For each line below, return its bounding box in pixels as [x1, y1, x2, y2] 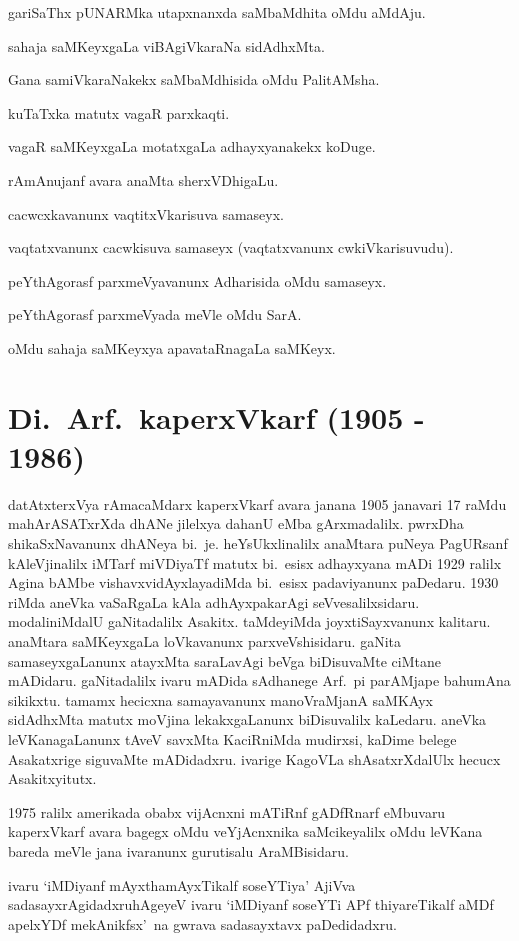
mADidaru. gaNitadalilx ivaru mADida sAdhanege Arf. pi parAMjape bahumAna [8, 670, 511, 691]
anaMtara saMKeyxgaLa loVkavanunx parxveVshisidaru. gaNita [8, 631, 401, 651]
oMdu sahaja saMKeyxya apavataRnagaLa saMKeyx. [8, 337, 336, 358]
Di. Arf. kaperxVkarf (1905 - [8, 396, 425, 437]
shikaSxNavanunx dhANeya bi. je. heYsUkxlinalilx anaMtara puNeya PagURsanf [8, 533, 508, 554]
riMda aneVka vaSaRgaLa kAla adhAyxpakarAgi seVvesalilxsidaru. [8, 591, 420, 612]
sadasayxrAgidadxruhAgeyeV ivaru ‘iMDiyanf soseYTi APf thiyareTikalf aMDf [8, 894, 494, 915]
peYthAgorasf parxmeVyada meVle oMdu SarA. [8, 304, 302, 325]
